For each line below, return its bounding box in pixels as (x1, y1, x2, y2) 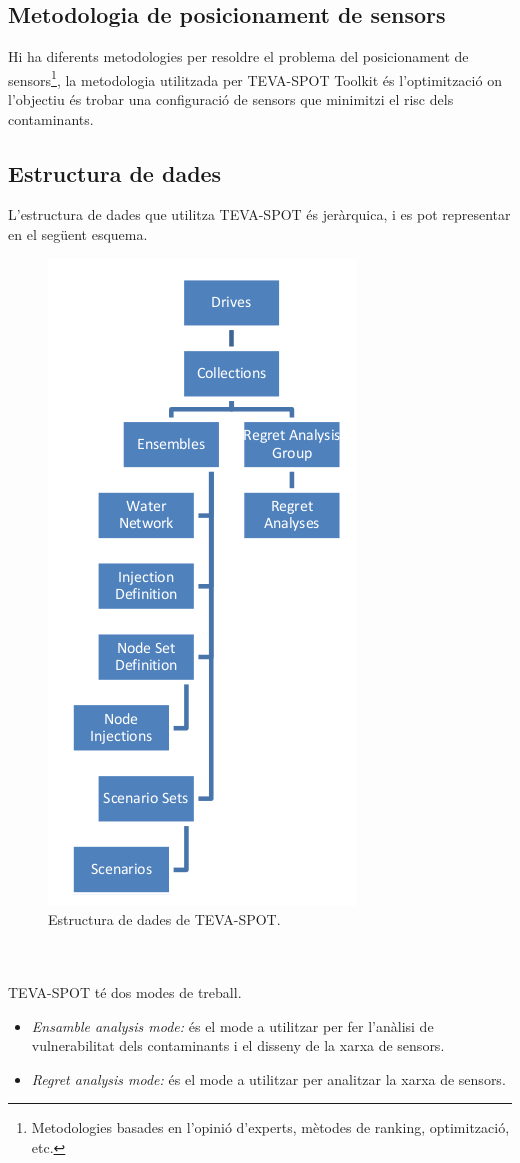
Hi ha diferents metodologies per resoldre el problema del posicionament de (8, 46, 469, 67)
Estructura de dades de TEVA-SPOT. (48, 909, 281, 930)
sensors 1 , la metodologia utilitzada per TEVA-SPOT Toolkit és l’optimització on (8, 66, 502, 90)
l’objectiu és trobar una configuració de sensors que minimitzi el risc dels (8, 89, 454, 110)
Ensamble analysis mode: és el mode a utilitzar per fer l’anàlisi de (31, 1015, 434, 1036)
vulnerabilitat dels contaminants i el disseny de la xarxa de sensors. (31, 1035, 445, 1056)
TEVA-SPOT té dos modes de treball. (8, 982, 242, 1002)
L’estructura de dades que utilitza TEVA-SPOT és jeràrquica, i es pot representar (8, 204, 511, 225)
